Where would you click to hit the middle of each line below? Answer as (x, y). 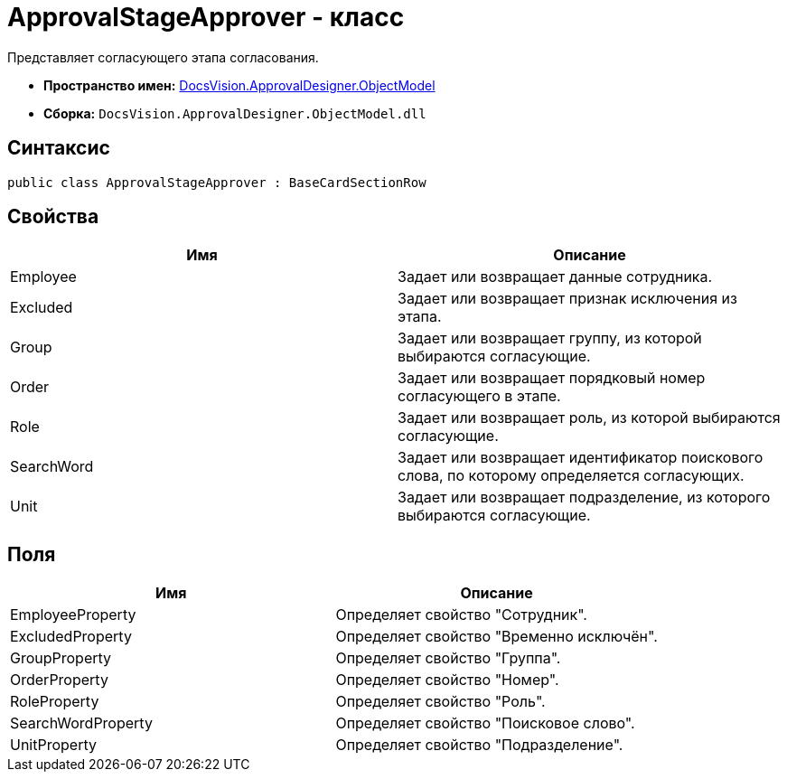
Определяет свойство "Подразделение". (479, 745)
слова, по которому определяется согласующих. (571, 476)
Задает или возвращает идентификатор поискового (581, 458)
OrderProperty (59, 680)
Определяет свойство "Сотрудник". (461, 615)
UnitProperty (53, 745)
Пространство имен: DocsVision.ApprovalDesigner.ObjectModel (239, 85)
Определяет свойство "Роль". (440, 702)
